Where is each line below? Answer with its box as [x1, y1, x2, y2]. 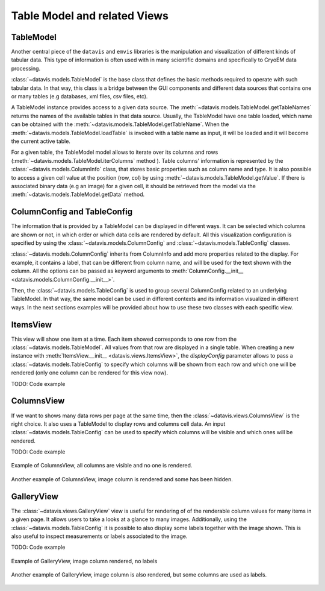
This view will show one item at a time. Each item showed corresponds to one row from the [11, 335, 237, 343]
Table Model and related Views [11, 9, 169, 22]
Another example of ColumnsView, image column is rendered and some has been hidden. [11, 475, 233, 482]
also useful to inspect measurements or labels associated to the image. [11, 533, 188, 540]
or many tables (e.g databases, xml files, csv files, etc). [11, 93, 148, 100]
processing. [11, 65, 41, 72]
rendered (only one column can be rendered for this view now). [11, 369, 169, 376]
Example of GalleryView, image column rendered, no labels [11, 557, 158, 564]
